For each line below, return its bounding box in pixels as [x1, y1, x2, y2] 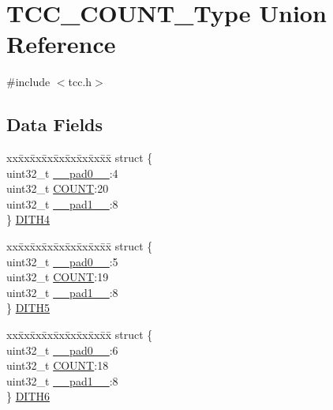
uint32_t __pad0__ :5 [6, 253, 118, 269]
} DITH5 [6, 299, 51, 316]
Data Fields [6, 112, 103, 137]
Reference [6, 28, 116, 60]
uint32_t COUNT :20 [6, 180, 109, 197]
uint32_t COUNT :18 [6, 357, 109, 374]
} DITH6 [6, 388, 51, 404]
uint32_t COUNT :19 [6, 269, 109, 285]
